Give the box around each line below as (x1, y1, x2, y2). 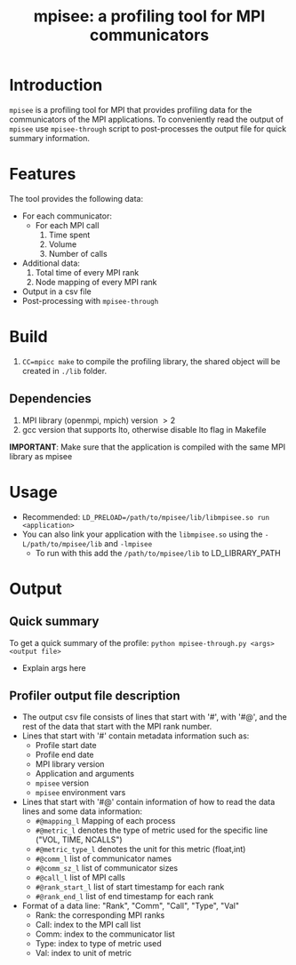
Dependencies (9, 391, 92, 406)
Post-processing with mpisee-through (21, 295, 159, 306)
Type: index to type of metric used (35, 938, 162, 949)
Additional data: (21, 258, 80, 268)
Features (9, 164, 76, 184)
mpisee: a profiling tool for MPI (33, 6, 266, 27)
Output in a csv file (21, 286, 92, 297)
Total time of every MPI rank (35, 267, 140, 277)
